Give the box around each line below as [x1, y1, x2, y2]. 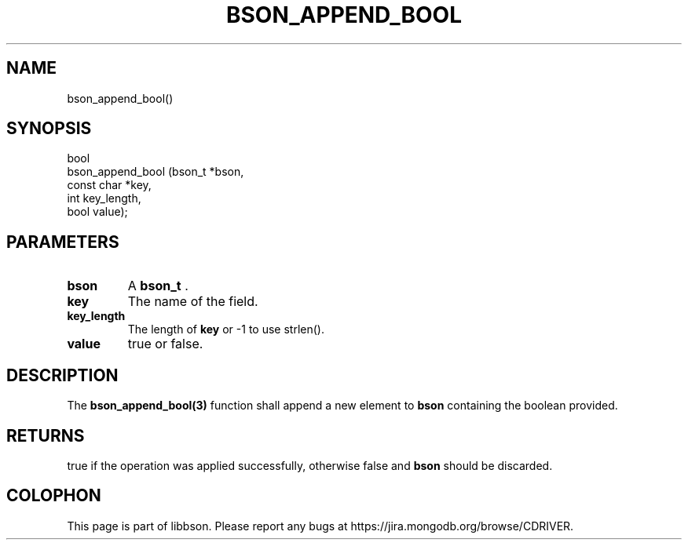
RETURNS [6, 425, 85, 446]
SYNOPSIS [6, 118, 92, 139]
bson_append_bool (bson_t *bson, [67, 165, 244, 179]
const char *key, [67, 178, 152, 192]
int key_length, [67, 191, 141, 206]
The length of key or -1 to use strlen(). [127, 322, 324, 337]
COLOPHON [6, 486, 101, 506]
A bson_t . [127, 278, 188, 294]
